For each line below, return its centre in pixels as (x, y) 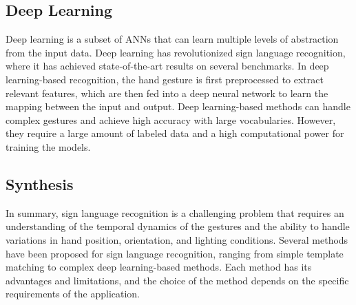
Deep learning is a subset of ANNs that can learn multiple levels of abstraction (172, 39)
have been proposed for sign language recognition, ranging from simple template (175, 253)
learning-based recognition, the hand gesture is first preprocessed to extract (165, 79)
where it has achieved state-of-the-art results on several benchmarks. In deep (167, 66)
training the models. (48, 146)
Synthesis (40, 183)
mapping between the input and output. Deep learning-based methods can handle (178, 106)
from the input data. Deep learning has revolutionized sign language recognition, (176, 52)
